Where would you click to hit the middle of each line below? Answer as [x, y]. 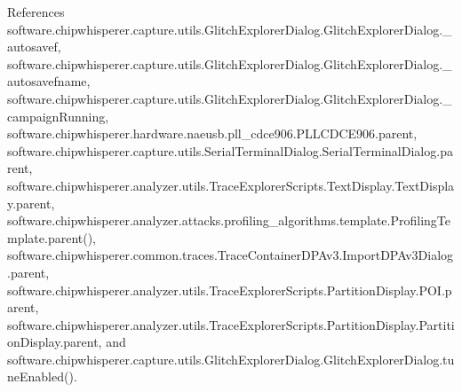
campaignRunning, [58, 116]
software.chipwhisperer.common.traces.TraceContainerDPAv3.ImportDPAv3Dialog [231, 255]
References [36, 12]
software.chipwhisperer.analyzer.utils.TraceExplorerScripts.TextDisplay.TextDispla [231, 185]
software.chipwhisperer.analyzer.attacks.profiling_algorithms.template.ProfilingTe [229, 220]
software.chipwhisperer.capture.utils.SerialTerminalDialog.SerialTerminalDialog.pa [230, 150]
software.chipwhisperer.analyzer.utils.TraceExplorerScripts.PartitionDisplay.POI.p [230, 290]
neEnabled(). [42, 376]
